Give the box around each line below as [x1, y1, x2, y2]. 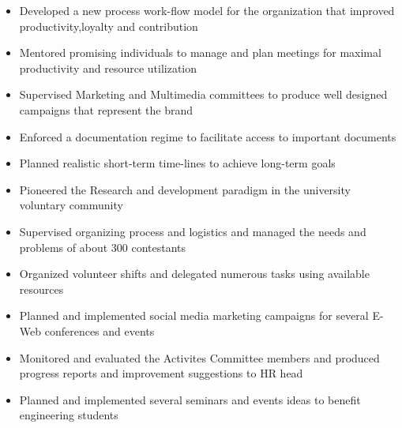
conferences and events [44, 322, 155, 339]
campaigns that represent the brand [19, 101, 193, 118]
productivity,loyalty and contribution [19, 17, 198, 34]
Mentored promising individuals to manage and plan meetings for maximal [19, 44, 381, 61]
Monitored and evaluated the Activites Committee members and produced [19, 349, 380, 366]
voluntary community [19, 197, 123, 213]
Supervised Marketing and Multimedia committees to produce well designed [19, 86, 388, 103]
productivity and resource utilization [19, 59, 197, 76]
